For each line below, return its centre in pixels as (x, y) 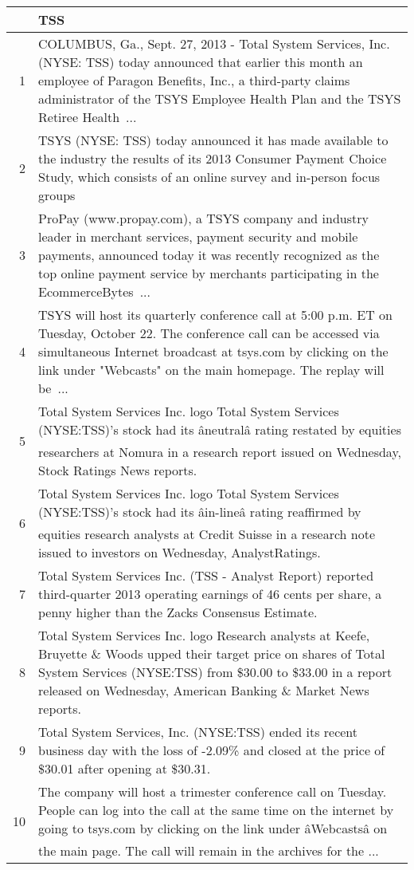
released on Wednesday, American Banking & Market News (204, 690)
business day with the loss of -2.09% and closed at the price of (212, 750)
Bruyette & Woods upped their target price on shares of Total (212, 653)
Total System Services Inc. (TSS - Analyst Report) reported (206, 575)
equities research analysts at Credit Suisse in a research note (207, 534)
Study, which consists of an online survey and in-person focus (209, 177)
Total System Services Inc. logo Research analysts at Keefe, (204, 635)
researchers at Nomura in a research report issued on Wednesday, (220, 452)
